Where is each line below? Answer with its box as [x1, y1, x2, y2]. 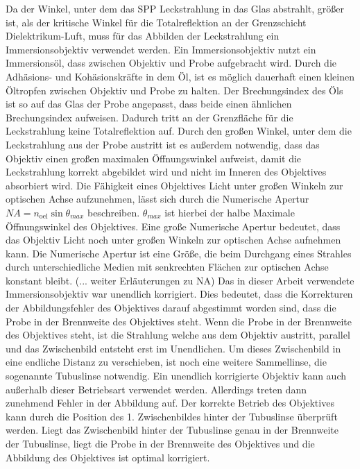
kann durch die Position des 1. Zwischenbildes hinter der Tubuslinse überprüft [6, 409, 338, 423]
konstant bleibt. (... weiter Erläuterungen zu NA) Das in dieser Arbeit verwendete [6, 273, 354, 287]
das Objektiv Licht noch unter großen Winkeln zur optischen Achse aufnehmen [6, 232, 341, 247]
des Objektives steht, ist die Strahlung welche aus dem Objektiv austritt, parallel [6, 327, 350, 342]
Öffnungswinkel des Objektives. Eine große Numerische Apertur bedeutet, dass [6, 219, 341, 233]
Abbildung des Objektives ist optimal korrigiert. [6, 450, 210, 464]
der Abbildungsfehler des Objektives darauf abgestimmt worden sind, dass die [6, 300, 336, 315]
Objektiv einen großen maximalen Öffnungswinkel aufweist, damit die [6, 151, 302, 165]
